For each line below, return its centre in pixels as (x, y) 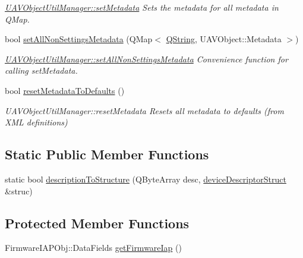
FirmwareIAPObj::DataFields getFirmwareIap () (93, 248)
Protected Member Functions (97, 223)
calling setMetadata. (41, 70)
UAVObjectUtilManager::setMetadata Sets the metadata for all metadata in (142, 7)
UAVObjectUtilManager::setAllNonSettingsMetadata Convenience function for (146, 59)
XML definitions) (36, 122)
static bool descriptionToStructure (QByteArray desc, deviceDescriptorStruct (146, 179)
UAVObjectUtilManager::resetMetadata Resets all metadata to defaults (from (144, 110)
